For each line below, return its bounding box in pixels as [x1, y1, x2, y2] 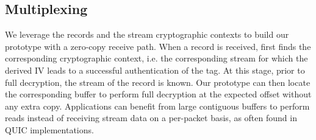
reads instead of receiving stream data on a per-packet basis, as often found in [5, 111, 297, 124]
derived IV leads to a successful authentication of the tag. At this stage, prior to [5, 63, 305, 76]
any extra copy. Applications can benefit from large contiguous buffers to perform [5, 99, 310, 112]
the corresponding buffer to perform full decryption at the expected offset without [5, 88, 312, 100]
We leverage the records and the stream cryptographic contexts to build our [5, 28, 289, 41]
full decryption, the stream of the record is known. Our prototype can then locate [5, 75, 311, 88]
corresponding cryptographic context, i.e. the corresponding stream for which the [5, 52, 308, 65]
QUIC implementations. [5, 123, 94, 136]
